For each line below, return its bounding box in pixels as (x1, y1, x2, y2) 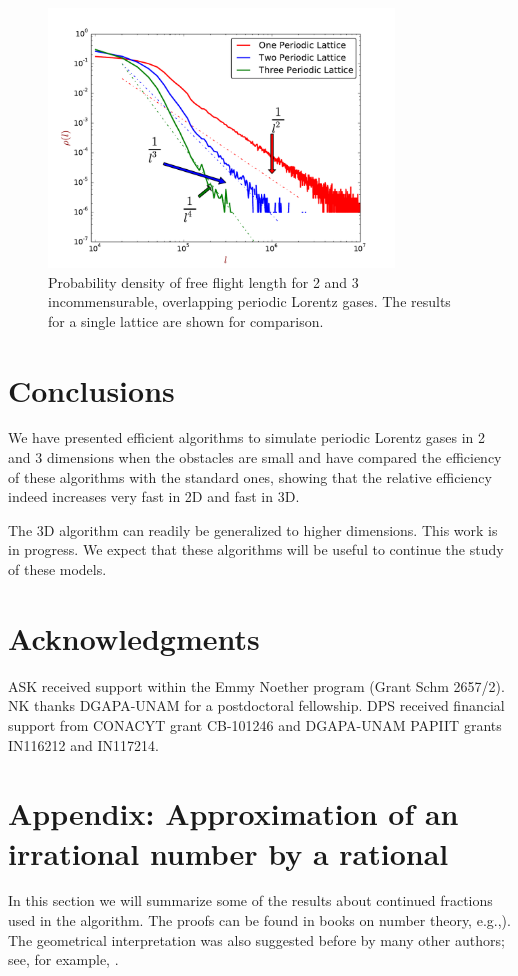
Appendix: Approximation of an (8, 793, 459, 834)
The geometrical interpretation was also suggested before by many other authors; (8, 929, 505, 950)
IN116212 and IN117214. (8, 734, 159, 755)
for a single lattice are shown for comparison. (48, 310, 324, 331)
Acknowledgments (8, 617, 260, 658)
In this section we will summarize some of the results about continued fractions (8, 890, 493, 911)
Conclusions (8, 369, 175, 410)
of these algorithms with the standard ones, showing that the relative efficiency (8, 466, 492, 487)
